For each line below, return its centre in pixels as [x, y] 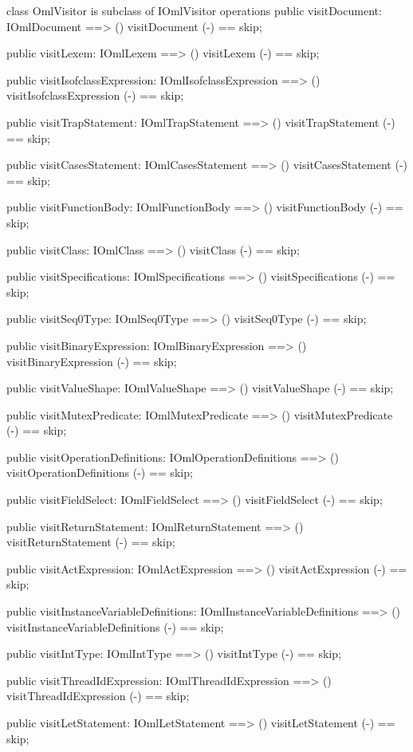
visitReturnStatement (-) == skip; [91, 542]
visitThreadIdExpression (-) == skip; [98, 696]
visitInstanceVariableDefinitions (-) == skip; [115, 626]
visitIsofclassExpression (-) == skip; [95, 95]
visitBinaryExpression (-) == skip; [92, 361]
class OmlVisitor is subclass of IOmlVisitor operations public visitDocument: [194, 10]
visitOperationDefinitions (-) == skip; [100, 472]
